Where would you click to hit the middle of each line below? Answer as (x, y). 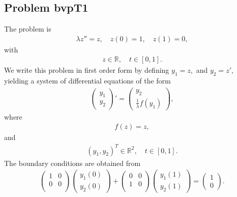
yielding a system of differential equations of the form (87, 81)
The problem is (28, 29)
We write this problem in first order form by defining (87, 70)
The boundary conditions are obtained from (72, 163)
